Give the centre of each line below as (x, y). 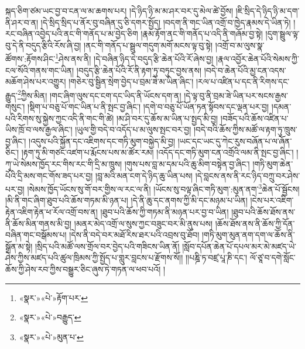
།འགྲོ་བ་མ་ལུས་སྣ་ (240, 45)
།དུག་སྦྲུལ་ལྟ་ (282, 34)
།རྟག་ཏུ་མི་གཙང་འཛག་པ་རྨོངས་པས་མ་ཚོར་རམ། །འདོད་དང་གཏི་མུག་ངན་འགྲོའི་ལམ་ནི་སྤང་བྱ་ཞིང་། (157, 152)
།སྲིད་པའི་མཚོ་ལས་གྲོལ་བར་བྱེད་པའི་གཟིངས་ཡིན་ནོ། (107, 246)
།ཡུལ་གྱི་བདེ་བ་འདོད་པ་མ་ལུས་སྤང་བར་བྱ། (133, 129)
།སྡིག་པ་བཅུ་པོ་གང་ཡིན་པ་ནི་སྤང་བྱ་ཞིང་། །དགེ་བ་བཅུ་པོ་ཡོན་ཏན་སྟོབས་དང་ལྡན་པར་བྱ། (148, 107)
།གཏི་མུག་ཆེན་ (273, 164)
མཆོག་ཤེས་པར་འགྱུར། (36, 82)
